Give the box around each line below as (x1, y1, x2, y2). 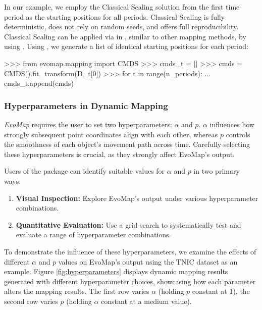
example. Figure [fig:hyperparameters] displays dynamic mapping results (4, 266, 228, 277)
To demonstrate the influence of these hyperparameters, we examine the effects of (4, 246, 256, 256)
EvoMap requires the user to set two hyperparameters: (4, 119, 172, 129)
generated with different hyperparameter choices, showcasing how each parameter (4, 276, 256, 286)
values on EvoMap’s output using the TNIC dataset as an (58, 256, 238, 267)
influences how (209, 119, 254, 129)
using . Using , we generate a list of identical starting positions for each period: (4, 41, 249, 51)
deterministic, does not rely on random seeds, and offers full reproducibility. (4, 21, 239, 32)
